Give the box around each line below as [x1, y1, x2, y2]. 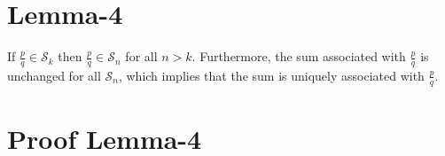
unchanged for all [7, 66, 101, 84]
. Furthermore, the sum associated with [191, 47, 406, 66]
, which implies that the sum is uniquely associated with [118, 66, 425, 84]
